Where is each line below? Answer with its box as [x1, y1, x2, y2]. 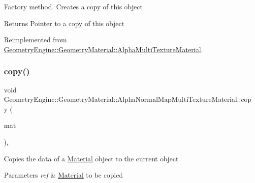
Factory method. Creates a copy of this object [4, 1, 143, 11]
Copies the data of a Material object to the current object [4, 153, 179, 163]
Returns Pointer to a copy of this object [4, 18, 125, 28]
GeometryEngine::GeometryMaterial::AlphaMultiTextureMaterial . [4, 44, 203, 54]
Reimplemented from [4, 34, 67, 45]
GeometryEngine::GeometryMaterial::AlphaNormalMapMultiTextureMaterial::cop [4, 94, 252, 104]
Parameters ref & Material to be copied [4, 170, 123, 180]
